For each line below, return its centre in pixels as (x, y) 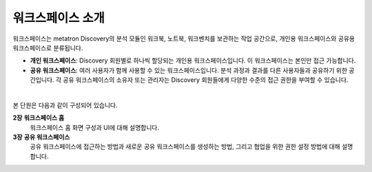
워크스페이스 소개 (59, 18)
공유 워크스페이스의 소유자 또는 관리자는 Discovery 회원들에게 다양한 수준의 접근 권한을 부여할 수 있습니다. (206, 80)
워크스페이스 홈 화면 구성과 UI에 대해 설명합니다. (95, 127)
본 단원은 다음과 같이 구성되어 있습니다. (65, 105)
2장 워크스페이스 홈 (39, 118)
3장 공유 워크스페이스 (41, 137)
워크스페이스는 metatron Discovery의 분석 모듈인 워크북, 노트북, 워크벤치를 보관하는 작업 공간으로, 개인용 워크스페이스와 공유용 (184, 39)
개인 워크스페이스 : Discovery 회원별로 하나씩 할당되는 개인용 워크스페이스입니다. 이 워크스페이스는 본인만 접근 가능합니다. (193, 61)
